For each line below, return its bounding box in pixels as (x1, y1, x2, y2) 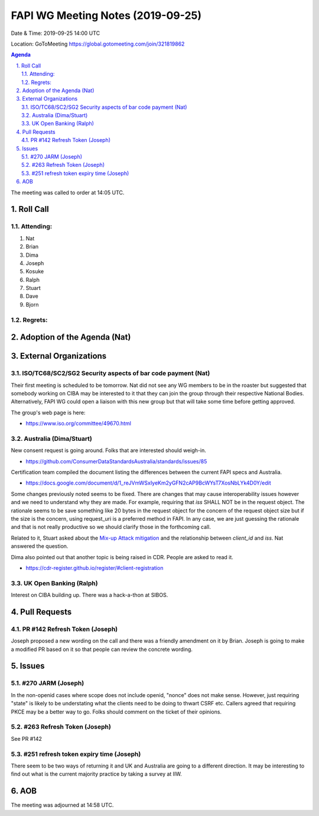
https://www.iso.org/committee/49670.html (25, 420, 132, 427)
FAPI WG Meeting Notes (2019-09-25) (11, 9, 202, 22)
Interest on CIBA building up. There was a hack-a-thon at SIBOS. (11, 592, 168, 599)
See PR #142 (11, 735, 43, 742)
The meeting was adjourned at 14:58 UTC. (11, 802, 114, 809)
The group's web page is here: (11, 409, 86, 416)
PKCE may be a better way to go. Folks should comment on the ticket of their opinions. (11, 708, 222, 715)
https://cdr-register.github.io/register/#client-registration (25, 564, 164, 571)
